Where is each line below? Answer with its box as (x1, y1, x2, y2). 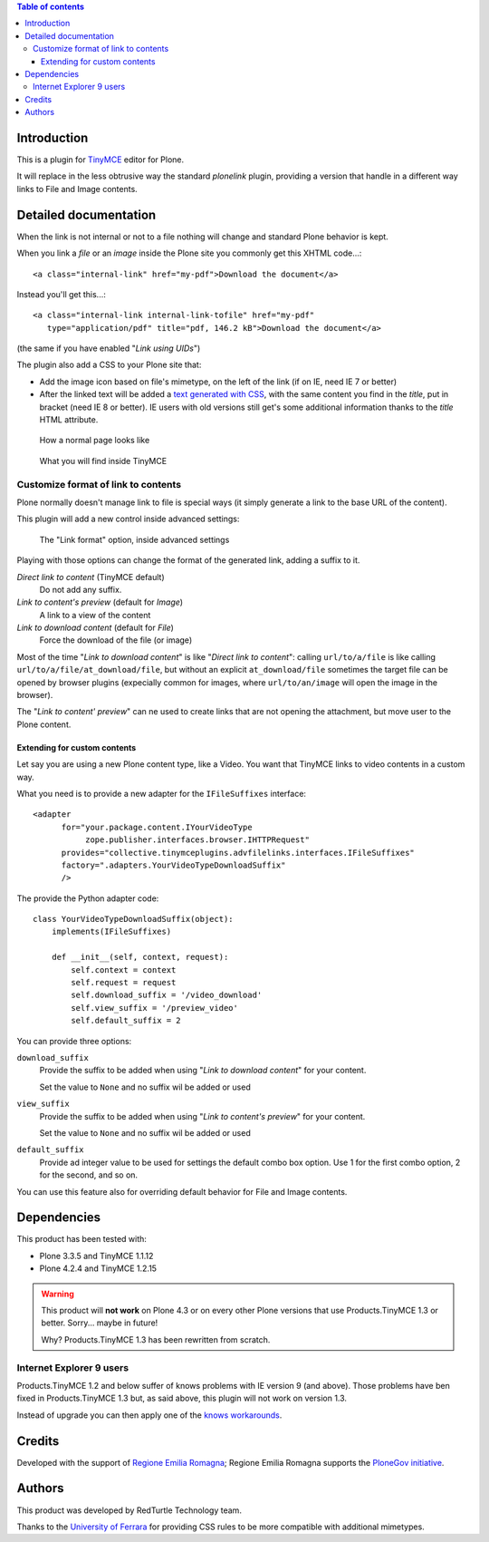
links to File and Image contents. (16, 183, 138, 194)
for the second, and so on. (39, 1169, 139, 1180)
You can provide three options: (16, 1035, 132, 1046)
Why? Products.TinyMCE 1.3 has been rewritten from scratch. (41, 1333, 271, 1345)
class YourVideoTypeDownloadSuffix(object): (33, 914, 235, 925)
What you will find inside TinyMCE (39, 455, 168, 466)
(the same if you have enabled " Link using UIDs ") (16, 343, 201, 354)
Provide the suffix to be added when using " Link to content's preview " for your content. (39, 1110, 366, 1121)
